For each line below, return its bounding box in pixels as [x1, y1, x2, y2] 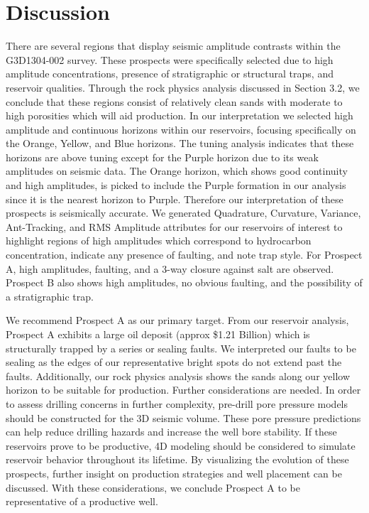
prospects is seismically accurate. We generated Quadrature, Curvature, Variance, [6, 205, 361, 220]
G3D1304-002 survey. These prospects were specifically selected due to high [6, 52, 334, 67]
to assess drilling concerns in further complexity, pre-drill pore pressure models [6, 396, 348, 411]
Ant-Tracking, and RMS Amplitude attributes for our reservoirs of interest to [6, 219, 343, 234]
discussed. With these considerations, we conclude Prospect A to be [6, 480, 300, 495]
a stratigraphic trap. [6, 288, 94, 303]
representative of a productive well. [6, 494, 158, 509]
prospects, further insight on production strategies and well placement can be [6, 465, 342, 480]
